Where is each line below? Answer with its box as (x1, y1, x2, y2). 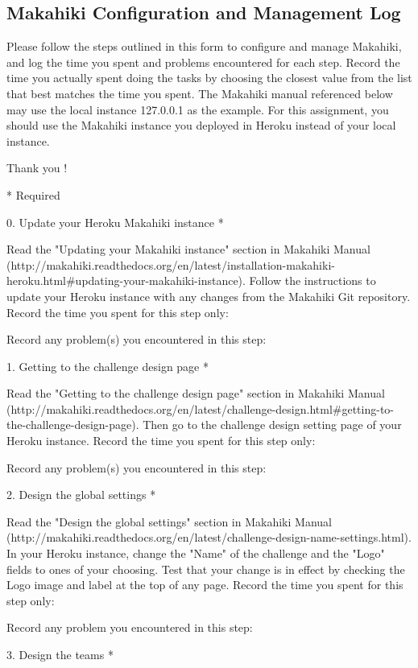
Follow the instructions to (249, 272, 376, 289)
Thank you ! (6, 159, 68, 176)
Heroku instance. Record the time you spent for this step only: (6, 432, 316, 449)
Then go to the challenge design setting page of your (143, 416, 402, 433)
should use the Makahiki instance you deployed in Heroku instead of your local (6, 117, 396, 134)
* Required (6, 186, 60, 203)
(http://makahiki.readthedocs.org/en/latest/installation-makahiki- (6, 256, 335, 273)
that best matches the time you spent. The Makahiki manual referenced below (6, 85, 393, 101)
